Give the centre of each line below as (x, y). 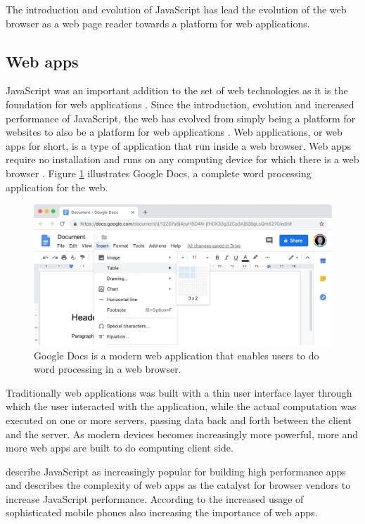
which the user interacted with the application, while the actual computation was (181, 406)
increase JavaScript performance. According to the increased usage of (155, 498)
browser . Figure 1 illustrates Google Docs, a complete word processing (159, 173)
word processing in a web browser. (108, 369)
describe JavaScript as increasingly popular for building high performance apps (176, 471)
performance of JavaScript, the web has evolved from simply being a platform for (181, 118)
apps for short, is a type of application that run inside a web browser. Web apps (179, 145)
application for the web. (57, 187)
